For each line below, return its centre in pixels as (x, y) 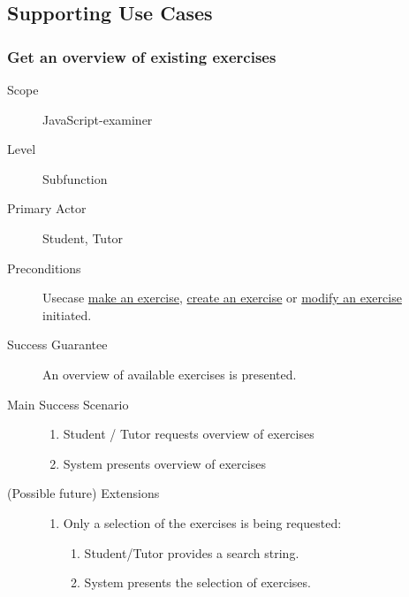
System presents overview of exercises (164, 463)
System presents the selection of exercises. (197, 582)
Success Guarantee (57, 344)
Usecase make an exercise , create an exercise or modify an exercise (222, 298)
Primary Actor (47, 208)
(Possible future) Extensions (83, 493)
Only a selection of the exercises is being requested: (202, 522)
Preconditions (44, 268)
